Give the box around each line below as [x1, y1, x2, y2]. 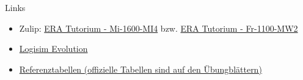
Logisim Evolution [19, 42, 88, 55]
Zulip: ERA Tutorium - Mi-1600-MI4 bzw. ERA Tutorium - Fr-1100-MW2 [19, 21, 298, 34]
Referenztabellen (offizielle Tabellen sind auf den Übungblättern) [19, 62, 262, 75]
